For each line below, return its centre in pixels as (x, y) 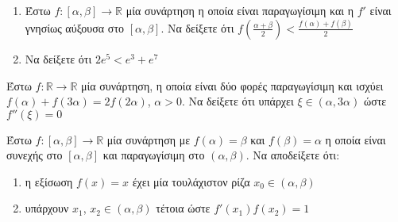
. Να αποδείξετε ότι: (293, 155)
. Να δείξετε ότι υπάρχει (238, 101)
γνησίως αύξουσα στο (75, 27)
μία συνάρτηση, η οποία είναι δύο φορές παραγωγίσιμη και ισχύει (232, 85)
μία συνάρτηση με (149, 139)
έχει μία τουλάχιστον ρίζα (191, 181)
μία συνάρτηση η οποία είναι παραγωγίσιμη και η (240, 10)
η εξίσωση (49, 181)
